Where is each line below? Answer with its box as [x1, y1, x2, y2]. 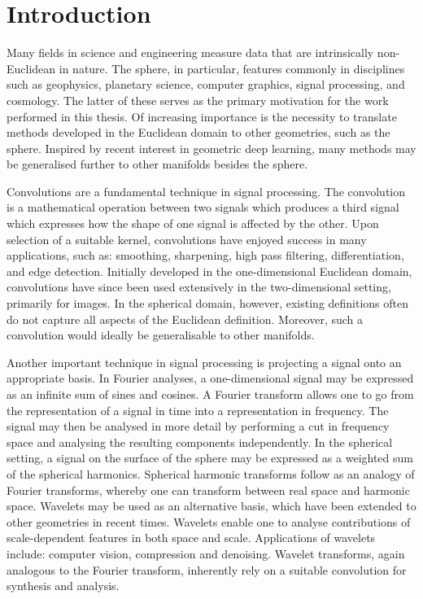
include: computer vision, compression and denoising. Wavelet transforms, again [7, 544, 405, 562]
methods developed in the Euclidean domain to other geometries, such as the [7, 124, 390, 141]
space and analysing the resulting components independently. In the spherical [7, 433, 393, 450]
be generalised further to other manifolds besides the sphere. [7, 155, 308, 173]
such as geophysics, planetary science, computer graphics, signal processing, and [7, 76, 405, 93]
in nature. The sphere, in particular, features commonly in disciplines [59, 59, 405, 77]
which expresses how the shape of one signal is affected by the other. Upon [7, 215, 379, 232]
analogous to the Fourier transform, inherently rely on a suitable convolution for [7, 561, 407, 578]
